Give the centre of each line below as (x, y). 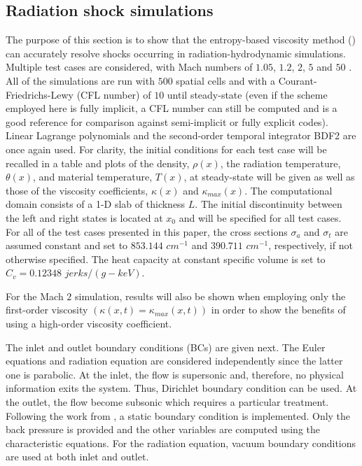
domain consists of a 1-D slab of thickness (96, 204)
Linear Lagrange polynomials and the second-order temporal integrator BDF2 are (181, 135)
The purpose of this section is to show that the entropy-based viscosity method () (181, 40)
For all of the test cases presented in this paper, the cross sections (147, 231)
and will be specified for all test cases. (260, 217)
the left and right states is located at (84, 217)
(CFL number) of (114, 94)
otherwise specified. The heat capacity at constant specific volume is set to (166, 259)
